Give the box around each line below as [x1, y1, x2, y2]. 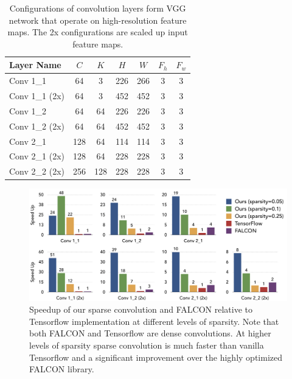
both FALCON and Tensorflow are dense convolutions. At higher [29, 327, 271, 339]
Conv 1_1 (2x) [9, 89, 64, 102]
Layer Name [9, 58, 61, 71]
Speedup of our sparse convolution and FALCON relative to [29, 303, 253, 316]
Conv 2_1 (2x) [9, 150, 64, 162]
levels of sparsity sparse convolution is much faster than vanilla [29, 339, 264, 351]
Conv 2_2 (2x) [9, 165, 64, 178]
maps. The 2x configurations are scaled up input [7, 26, 188, 38]
